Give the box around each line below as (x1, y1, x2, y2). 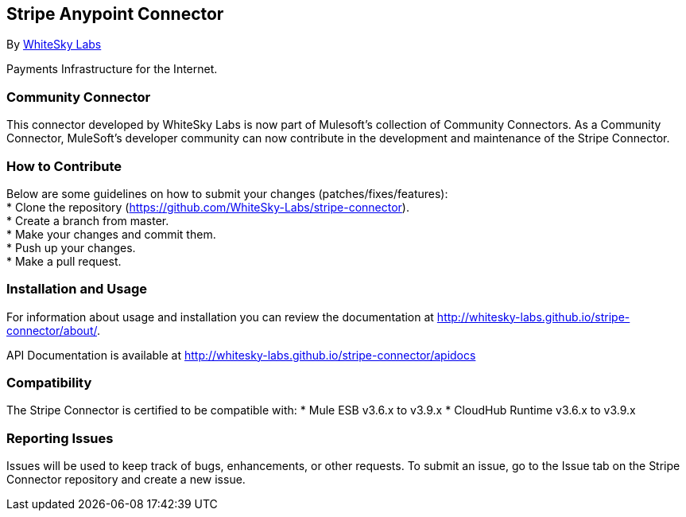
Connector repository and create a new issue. (6, 472, 246, 487)
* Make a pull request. (6, 254, 122, 268)
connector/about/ (6, 323, 97, 337)
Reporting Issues (6, 430, 114, 446)
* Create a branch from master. (6, 213, 169, 227)
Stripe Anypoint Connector (6, 4, 224, 24)
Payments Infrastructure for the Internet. (6, 62, 218, 76)
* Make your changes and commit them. (6, 227, 216, 241)
